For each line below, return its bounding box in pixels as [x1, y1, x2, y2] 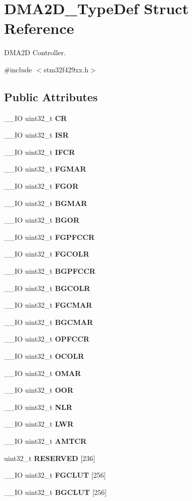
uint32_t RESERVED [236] [4, 452, 95, 463]
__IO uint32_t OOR [4, 385, 74, 395]
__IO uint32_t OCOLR [4, 351, 84, 361]
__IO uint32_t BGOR [4, 215, 80, 225]
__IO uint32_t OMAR [4, 367, 81, 378]
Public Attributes [4, 89, 98, 104]
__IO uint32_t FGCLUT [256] [4, 470, 106, 480]
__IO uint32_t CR [4, 112, 67, 123]
